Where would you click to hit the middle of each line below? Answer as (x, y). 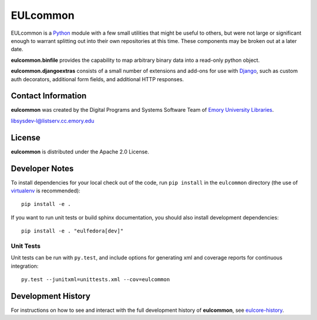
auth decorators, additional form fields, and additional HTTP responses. (97, 79)
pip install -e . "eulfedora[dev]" (72, 231)
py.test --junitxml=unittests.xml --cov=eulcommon (96, 280)
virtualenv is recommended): (45, 191)
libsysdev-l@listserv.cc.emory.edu (53, 121)
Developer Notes (42, 169)
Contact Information (49, 96)
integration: (25, 266)
